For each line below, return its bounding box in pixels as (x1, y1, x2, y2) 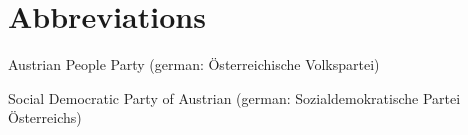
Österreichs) (8, 107, 82, 128)
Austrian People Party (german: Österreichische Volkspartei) (8, 54, 380, 75)
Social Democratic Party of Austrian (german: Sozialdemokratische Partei (8, 87, 461, 108)
